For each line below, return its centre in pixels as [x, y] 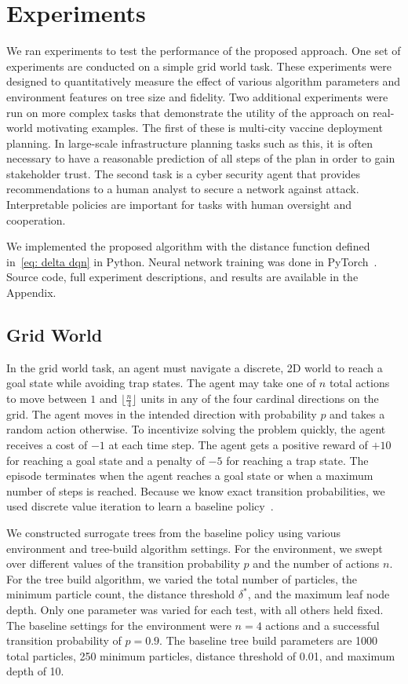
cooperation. [36, 219]
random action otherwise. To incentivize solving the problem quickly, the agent [196, 429]
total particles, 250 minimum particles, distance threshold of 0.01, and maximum [201, 655]
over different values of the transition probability [123, 563]
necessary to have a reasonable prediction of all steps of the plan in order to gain [201, 158]
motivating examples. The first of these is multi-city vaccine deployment [209, 128]
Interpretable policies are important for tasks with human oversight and [179, 205]
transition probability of [64, 640]
